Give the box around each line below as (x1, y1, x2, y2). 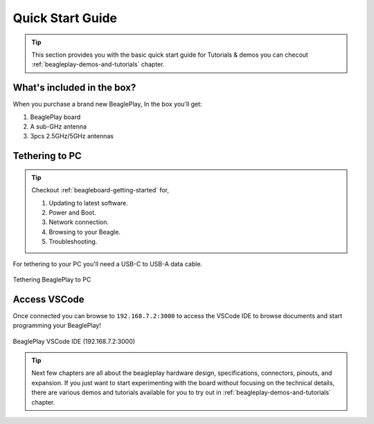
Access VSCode (12, 293, 84, 305)
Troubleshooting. (48, 237, 98, 246)
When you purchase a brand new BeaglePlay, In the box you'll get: (12, 100, 202, 109)
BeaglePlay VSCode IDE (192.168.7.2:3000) (12, 337, 135, 345)
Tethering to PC (12, 150, 82, 162)
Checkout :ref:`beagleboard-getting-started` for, (31, 186, 170, 194)
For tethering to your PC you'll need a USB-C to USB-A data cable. (12, 259, 203, 268)
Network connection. (48, 218, 109, 226)
